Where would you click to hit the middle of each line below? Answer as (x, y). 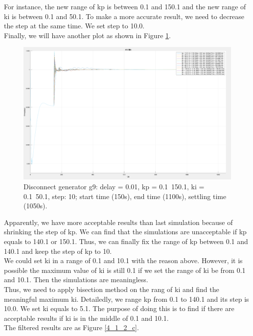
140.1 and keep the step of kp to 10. (58, 251)
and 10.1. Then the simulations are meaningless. (76, 280)
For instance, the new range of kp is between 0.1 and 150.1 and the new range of (125, 6)
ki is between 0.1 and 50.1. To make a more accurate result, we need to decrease (124, 16)
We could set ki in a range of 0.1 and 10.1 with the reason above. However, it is (123, 260)
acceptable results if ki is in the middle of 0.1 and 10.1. (86, 318)
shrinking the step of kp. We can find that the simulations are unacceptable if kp (125, 232)
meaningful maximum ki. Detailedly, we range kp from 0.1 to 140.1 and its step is (126, 299)
